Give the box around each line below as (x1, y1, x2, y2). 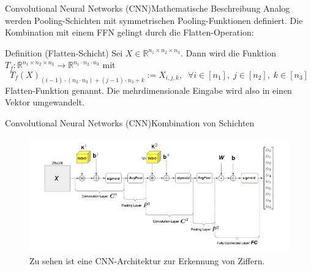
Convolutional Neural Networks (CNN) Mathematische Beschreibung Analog (5, 2, 290, 14)
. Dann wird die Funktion (180, 46, 276, 59)
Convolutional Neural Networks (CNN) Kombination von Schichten (5, 116, 255, 129)
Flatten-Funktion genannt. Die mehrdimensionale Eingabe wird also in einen (5, 83, 292, 96)
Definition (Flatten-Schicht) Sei (5, 46, 123, 59)
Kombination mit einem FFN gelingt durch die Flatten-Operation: (5, 26, 254, 39)
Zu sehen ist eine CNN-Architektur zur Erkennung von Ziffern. (29, 254, 265, 267)
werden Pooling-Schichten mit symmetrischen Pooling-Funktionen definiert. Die (5, 13, 303, 26)
